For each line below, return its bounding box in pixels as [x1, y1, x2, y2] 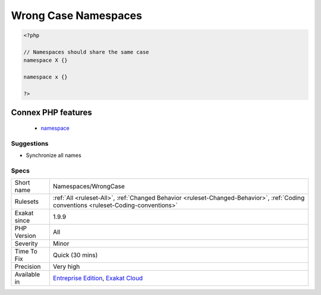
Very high [52, 262, 80, 271]
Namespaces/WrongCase [52, 182, 125, 190]
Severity [14, 240, 38, 248]
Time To [14, 247, 38, 256]
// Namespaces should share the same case [23, 48, 149, 55]
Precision [14, 262, 41, 271]
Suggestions [11, 139, 49, 147]
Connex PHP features [11, 108, 92, 118]
